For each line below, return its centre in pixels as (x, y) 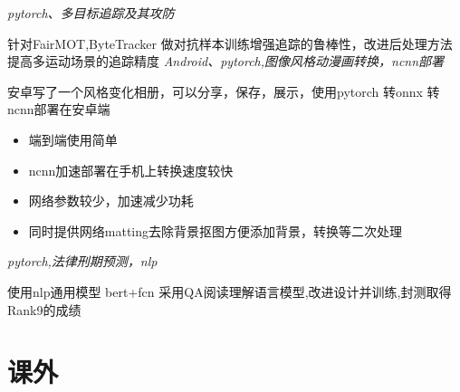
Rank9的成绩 (44, 309)
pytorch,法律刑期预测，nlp (82, 261)
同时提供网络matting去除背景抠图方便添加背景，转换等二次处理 (216, 230)
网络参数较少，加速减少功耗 (111, 201)
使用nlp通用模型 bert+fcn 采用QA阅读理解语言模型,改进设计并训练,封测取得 (230, 291)
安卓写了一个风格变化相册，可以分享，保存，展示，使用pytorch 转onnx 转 (224, 91)
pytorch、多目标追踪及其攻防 (91, 13)
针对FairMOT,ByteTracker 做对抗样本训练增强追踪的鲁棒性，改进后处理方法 (230, 43)
